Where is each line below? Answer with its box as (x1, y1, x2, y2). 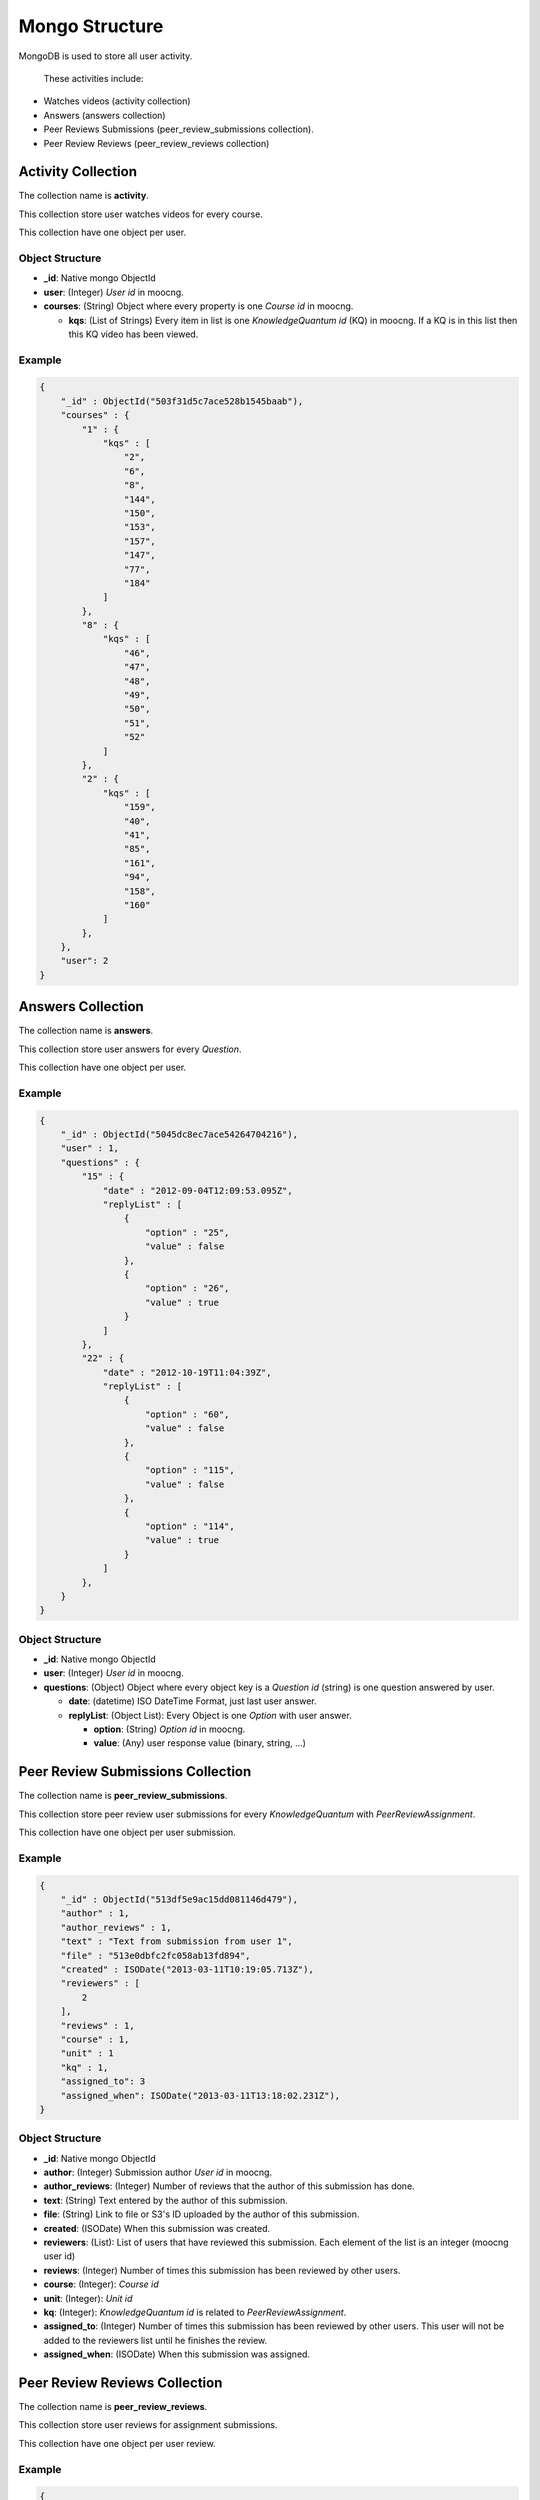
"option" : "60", (145, 1408, 230, 1420)
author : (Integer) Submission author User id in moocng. (43, 2166, 273, 2179)
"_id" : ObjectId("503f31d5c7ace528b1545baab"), (60, 395, 304, 407)
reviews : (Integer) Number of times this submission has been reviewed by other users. (43, 2264, 401, 2276)
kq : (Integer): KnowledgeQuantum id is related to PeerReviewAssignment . (43, 2306, 347, 2318)
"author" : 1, (60, 1908, 130, 1919)
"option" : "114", (145, 1521, 235, 1532)
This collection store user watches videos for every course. (18, 208, 264, 220)
